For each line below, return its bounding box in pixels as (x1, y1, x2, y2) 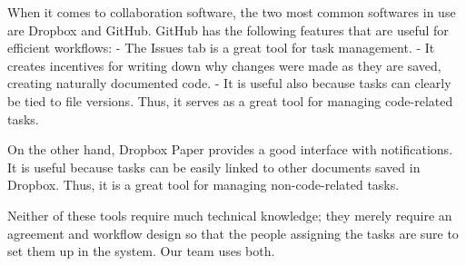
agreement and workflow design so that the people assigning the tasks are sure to (7, 223, 459, 242)
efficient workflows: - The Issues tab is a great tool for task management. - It (7, 38, 435, 57)
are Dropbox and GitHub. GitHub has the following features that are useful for (7, 20, 449, 39)
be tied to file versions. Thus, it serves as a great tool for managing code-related (7, 91, 453, 110)
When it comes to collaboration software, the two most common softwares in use (7, 3, 456, 21)
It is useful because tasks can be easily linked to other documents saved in (7, 157, 421, 176)
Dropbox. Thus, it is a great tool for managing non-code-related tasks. (7, 175, 400, 194)
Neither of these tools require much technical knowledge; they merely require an (7, 205, 452, 224)
